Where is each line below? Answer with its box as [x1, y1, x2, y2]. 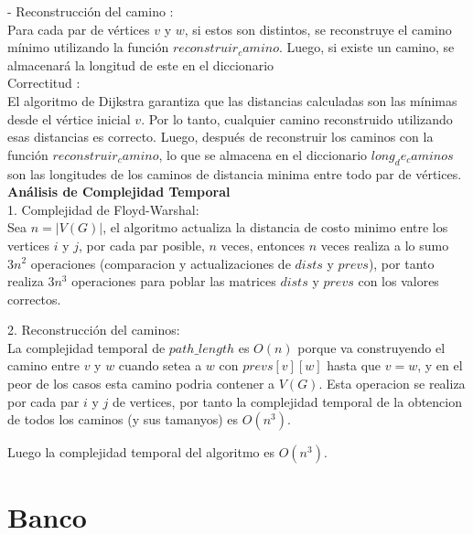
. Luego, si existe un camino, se [278, 37, 455, 57]
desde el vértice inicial [7, 109, 131, 128]
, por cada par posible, [79, 235, 205, 254]
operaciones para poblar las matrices [71, 272, 276, 291]
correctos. [7, 289, 61, 308]
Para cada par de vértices [7, 19, 150, 38]
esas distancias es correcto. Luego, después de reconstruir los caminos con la [7, 127, 434, 146]
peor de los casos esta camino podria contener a [7, 374, 275, 393]
